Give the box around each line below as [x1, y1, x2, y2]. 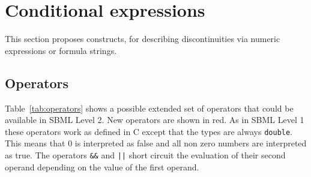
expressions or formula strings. [5, 44, 117, 56]
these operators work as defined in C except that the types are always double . [5, 125, 293, 137]
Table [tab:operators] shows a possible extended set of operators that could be [5, 101, 294, 114]
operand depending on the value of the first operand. [5, 160, 199, 173]
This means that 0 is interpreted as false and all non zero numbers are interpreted [5, 137, 307, 149]
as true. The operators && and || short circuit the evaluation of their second [5, 148, 286, 161]
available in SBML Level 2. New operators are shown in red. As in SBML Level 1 [5, 113, 304, 126]
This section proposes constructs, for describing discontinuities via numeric [5, 32, 280, 45]
